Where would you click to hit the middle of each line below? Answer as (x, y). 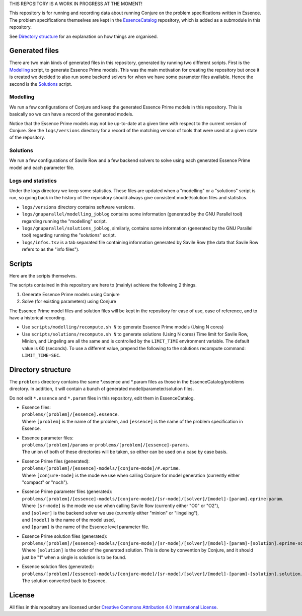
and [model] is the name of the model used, (68, 520)
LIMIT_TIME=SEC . (41, 355)
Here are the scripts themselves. (43, 276)
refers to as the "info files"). (51, 249)
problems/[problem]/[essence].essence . (70, 414)
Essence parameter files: (48, 438)
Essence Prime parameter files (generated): (67, 491)
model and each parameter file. (42, 167)
